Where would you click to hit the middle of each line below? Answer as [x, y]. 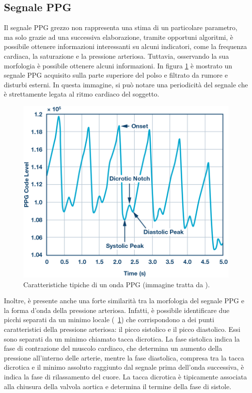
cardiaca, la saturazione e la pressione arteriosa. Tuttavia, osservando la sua [117, 56]
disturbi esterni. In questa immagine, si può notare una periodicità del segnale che [126, 84]
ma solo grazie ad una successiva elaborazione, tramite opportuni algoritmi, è [118, 37]
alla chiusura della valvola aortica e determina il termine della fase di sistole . [118, 386]
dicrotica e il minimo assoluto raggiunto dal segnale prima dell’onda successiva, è [124, 367]
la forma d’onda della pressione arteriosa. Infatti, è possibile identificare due [117, 310]
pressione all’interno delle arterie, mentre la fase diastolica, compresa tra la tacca [124, 357]
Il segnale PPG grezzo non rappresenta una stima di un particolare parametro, [121, 27]
